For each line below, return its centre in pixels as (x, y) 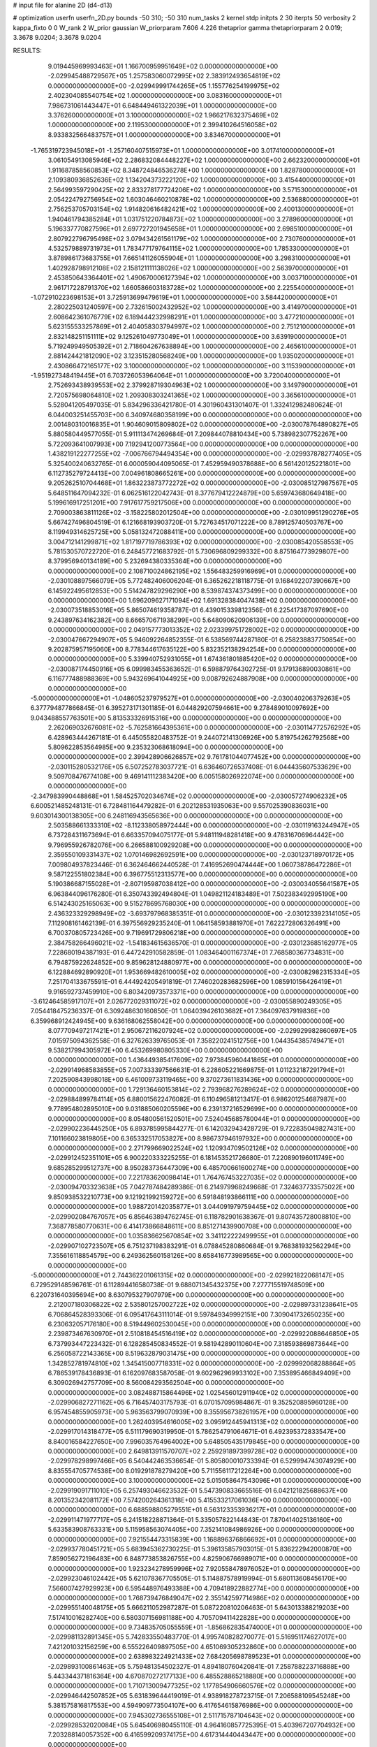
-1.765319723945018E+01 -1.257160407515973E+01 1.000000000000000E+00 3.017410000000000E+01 (183, 151)
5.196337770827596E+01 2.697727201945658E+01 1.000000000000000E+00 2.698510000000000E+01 (200, 229)
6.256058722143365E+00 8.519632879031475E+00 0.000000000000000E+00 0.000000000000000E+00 (204, 1354)
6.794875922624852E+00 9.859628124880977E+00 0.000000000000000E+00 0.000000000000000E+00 (205, 962)
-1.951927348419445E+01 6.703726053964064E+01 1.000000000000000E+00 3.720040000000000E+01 (185, 376)
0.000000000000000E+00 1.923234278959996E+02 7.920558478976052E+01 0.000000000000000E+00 (204, 1568)
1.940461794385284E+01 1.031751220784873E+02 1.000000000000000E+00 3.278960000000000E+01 (200, 219)
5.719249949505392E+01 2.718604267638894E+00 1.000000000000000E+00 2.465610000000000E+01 (202, 346)
